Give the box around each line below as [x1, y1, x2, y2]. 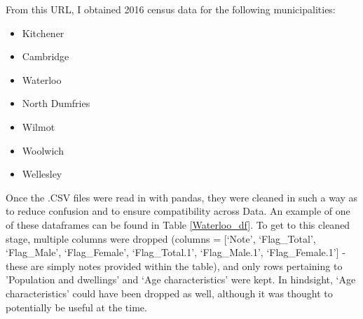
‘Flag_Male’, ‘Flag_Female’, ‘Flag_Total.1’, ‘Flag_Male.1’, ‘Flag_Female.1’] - [6, 245, 345, 260]
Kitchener [22, 25, 64, 40]
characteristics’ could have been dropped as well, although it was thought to [6, 285, 333, 300]
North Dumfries [22, 96, 90, 111]
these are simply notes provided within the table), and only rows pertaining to [6, 258, 343, 273]
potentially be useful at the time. [6, 299, 147, 314]
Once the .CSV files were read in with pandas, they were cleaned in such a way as [6, 190, 358, 204]
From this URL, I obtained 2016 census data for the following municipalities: [6, 2, 336, 16]
